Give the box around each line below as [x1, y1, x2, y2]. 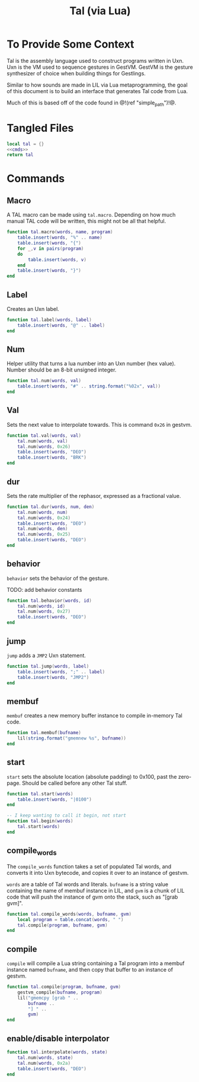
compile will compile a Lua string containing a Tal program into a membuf [7, 960, 185, 967]
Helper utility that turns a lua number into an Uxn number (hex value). [7, 360, 176, 367]
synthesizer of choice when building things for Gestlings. [7, 69, 146, 77]
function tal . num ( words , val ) [7, 378, 82, 384]
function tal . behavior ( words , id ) [7, 598, 92, 604]
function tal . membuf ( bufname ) [7, 730, 82, 736]
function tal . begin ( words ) [7, 818, 73, 824]
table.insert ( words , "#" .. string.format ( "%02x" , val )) [17, 383, 161, 389]
